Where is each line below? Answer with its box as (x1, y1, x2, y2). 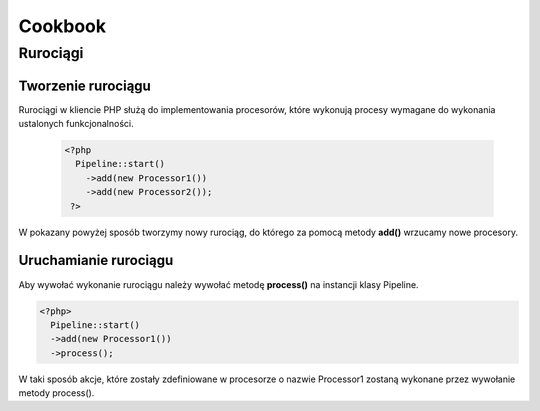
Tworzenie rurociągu (18, 77, 152, 94)
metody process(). (18, 387, 95, 399)
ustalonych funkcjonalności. (18, 118, 134, 130)
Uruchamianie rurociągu (18, 252, 174, 269)
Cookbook (18, 15, 107, 37)
